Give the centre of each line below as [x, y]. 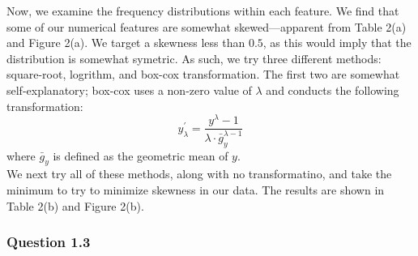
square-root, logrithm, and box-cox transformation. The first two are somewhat [203, 74]
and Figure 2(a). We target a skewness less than [126, 43]
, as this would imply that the [337, 43]
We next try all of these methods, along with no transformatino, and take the [199, 174]
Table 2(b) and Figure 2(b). [75, 205]
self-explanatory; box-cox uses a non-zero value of [129, 90]
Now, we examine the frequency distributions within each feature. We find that [203, 11]
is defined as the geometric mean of [141, 155]
